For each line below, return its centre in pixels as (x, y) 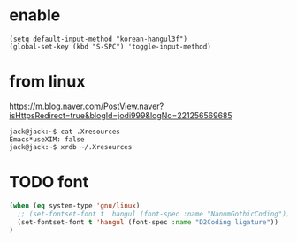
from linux (47, 82)
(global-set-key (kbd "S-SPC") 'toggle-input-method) (110, 46)
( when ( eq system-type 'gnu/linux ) (75, 205)
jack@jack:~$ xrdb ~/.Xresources (71, 147)
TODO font (49, 182)
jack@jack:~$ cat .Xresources (65, 132)
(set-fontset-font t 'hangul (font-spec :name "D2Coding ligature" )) (148, 222)
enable (35, 15)
